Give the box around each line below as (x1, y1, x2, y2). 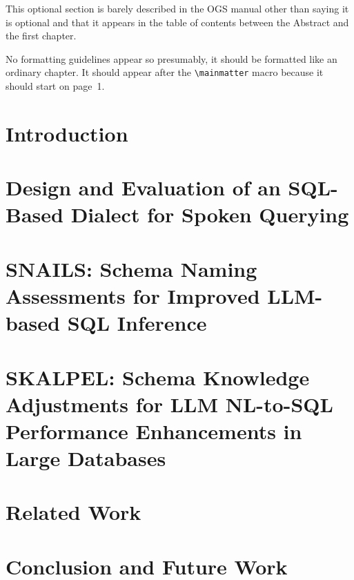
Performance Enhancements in (6, 416, 302, 445)
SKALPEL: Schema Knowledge (6, 362, 310, 391)
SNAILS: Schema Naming (6, 254, 257, 282)
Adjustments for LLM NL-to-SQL (6, 389, 333, 418)
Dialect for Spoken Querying (70, 200, 349, 229)
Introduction (6, 119, 128, 147)
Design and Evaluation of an (6, 173, 281, 202)
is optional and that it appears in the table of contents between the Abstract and (6, 14, 349, 29)
